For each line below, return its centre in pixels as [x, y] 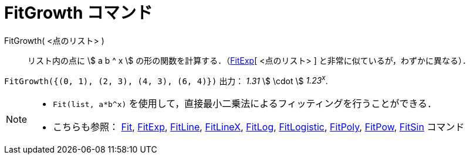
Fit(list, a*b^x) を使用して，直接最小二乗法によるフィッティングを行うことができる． [245, 104]
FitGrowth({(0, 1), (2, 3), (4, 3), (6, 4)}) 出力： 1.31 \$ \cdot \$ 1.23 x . [166, 80]
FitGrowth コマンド [78, 13]
